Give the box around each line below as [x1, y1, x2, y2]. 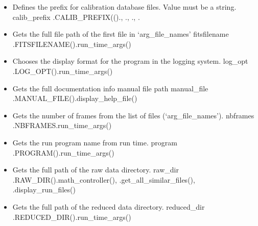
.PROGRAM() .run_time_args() [12, 147, 114, 158]
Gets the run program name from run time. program [12, 137, 177, 147]
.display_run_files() [12, 184, 76, 195]
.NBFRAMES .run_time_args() [12, 120, 112, 131]
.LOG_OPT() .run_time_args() [12, 65, 113, 76]
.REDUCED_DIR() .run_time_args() [12, 211, 131, 222]
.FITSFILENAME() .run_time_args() [12, 38, 131, 49]
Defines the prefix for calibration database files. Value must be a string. [12, 2, 237, 12]
